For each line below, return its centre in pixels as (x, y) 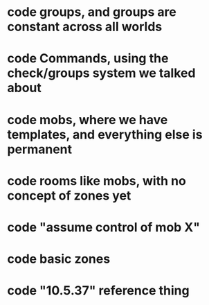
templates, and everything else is (105, 134)
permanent (40, 149)
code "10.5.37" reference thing (98, 291)
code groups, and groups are (92, 12)
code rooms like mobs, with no (97, 181)
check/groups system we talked (101, 73)
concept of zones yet (69, 195)
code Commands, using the (88, 59)
